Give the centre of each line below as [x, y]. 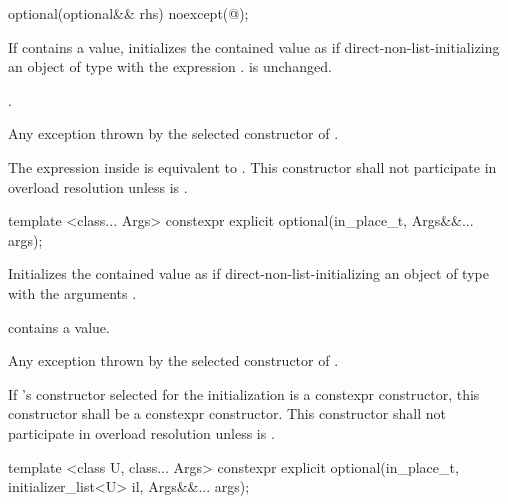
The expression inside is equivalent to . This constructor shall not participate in [252, 166]
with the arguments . [72, 292]
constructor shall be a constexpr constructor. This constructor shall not [227, 413]
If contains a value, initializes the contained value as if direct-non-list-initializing [254, 46]
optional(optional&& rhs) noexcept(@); [128, 13]
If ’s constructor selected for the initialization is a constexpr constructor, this [244, 393]
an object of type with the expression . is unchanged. [170, 66]
